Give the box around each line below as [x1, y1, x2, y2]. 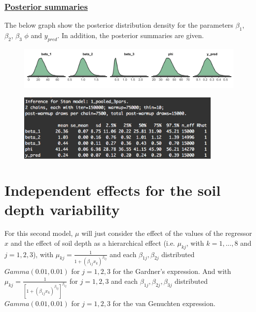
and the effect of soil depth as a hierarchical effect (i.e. [10, 237, 175, 248]
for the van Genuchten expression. [112, 298, 216, 308]
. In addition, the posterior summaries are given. [57, 30, 204, 41]
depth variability [4, 199, 120, 220]
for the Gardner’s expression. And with [112, 266, 231, 276]
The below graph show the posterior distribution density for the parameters [4, 20, 233, 30]
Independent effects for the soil [4, 180, 221, 200]
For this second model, [4, 228, 73, 238]
